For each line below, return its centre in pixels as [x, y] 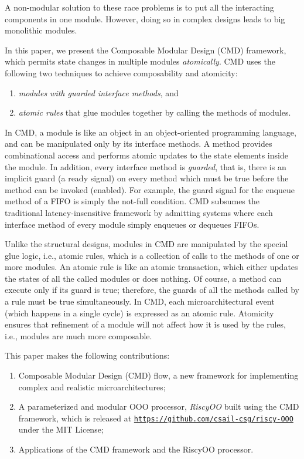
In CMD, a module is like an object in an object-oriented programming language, [151, 132]
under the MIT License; [61, 429]
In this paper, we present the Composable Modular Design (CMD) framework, [146, 50]
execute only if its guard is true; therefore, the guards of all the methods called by [152, 290]
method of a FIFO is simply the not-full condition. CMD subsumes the [132, 201]
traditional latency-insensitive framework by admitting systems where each [139, 212]
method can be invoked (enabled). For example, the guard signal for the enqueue [150, 189]
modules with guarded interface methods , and [98, 92]
